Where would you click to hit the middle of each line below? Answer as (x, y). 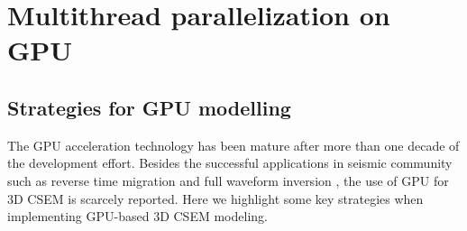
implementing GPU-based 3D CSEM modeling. (137, 216)
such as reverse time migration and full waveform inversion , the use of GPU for (228, 180)
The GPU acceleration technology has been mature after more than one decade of (233, 145)
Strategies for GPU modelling (149, 107)
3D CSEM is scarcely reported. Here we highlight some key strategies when (215, 198)
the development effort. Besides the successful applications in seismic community (230, 163)
